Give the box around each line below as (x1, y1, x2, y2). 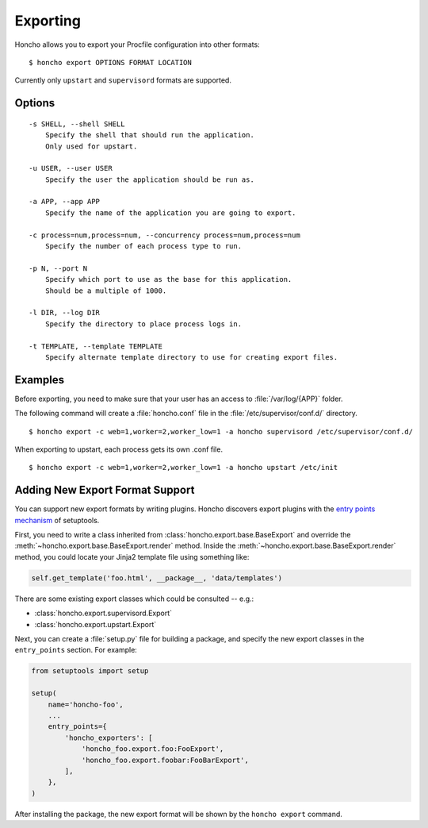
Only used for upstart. (44, 141, 138, 151)
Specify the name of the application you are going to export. (44, 208, 296, 218)
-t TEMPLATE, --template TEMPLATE (29, 341, 162, 351)
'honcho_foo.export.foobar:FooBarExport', (81, 755, 249, 764)
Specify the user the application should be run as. (44, 175, 255, 184)
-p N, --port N (29, 264, 88, 273)
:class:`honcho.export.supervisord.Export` (34, 608, 173, 618)
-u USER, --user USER (29, 164, 113, 173)
